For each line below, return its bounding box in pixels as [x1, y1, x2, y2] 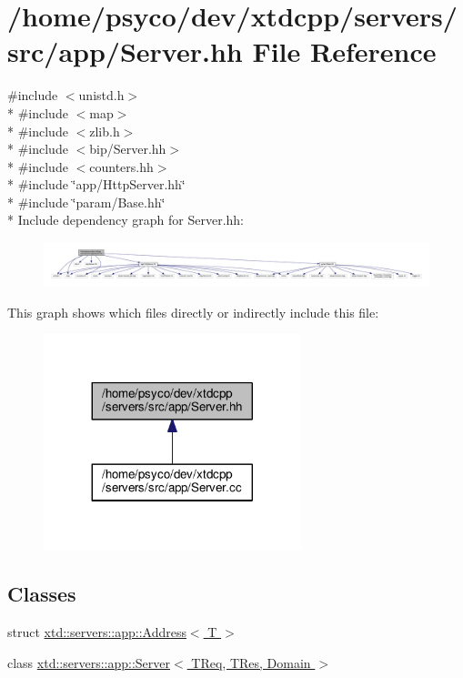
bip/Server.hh [89, 139, 166, 158]
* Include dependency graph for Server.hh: [7, 210, 244, 229]
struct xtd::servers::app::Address [7, 622, 186, 642]
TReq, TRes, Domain [191, 653, 311, 672]
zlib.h [89, 121, 120, 140]
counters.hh [89, 157, 154, 176]
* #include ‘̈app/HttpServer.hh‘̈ [7, 175, 186, 194]
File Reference [252, 33, 437, 70]
